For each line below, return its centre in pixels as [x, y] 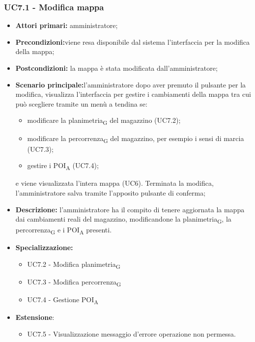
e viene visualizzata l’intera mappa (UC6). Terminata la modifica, [114, 183]
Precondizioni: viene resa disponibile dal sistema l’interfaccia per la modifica [133, 42]
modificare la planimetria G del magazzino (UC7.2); [104, 121]
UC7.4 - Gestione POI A [63, 300]
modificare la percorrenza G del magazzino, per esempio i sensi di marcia [136, 139]
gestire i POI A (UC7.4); [63, 166]
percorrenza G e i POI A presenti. [64, 230]
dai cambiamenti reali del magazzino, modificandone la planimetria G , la [123, 219]
